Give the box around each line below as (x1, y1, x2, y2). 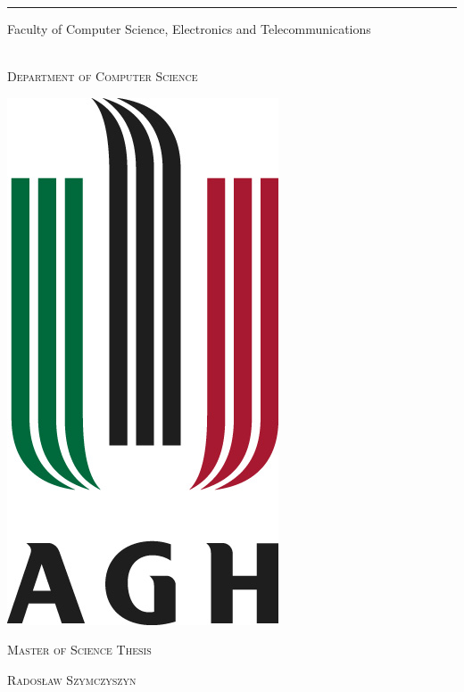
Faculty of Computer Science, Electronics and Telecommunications (7, 20, 371, 37)
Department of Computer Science (7, 67, 198, 86)
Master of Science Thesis (7, 640, 152, 659)
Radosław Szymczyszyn (7, 670, 137, 688)
